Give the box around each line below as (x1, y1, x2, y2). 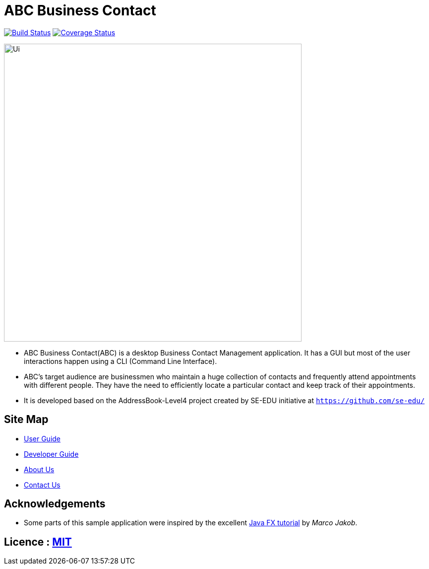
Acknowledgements (4, 498, 106, 510)
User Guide (24, 434, 61, 443)
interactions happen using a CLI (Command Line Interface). (24, 356, 217, 365)
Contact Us (24, 480, 61, 489)
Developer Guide (24, 449, 79, 458)
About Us (24, 465, 55, 474)
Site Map (4, 413, 49, 426)
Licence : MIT (4, 535, 72, 548)
